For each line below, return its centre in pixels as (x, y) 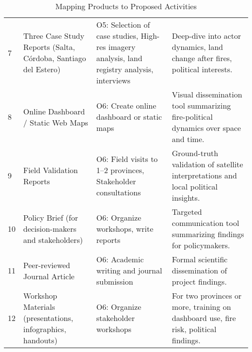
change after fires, (202, 58)
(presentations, (48, 318)
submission (115, 281)
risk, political (194, 329)
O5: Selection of (123, 24)
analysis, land (119, 58)
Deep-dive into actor (206, 36)
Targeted (187, 212)
